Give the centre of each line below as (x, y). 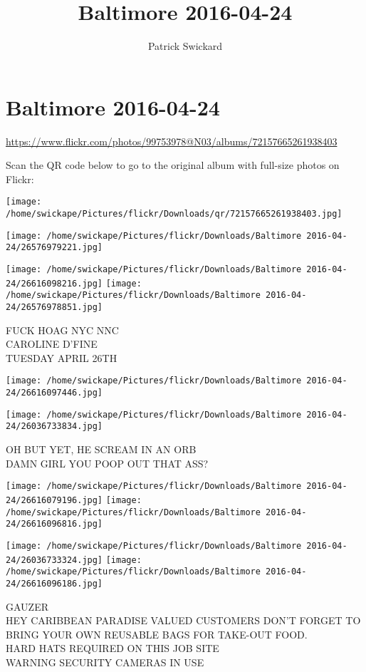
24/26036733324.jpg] (54, 560)
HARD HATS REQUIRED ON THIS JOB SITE (113, 648)
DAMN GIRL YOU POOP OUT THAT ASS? (107, 463)
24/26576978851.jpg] (54, 307)
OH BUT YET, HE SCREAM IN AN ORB (101, 449)
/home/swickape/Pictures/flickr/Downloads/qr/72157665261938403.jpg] (174, 214)
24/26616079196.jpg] (54, 500)
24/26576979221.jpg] (54, 248)
